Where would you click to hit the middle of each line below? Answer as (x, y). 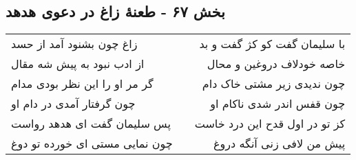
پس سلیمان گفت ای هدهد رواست (91, 124)
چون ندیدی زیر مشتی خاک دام (274, 84)
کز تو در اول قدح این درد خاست (270, 124)
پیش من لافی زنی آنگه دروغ (280, 144)
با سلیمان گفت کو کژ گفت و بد (272, 44)
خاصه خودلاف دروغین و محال (276, 64)
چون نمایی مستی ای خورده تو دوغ (92, 144)
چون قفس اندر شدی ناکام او (278, 104)
